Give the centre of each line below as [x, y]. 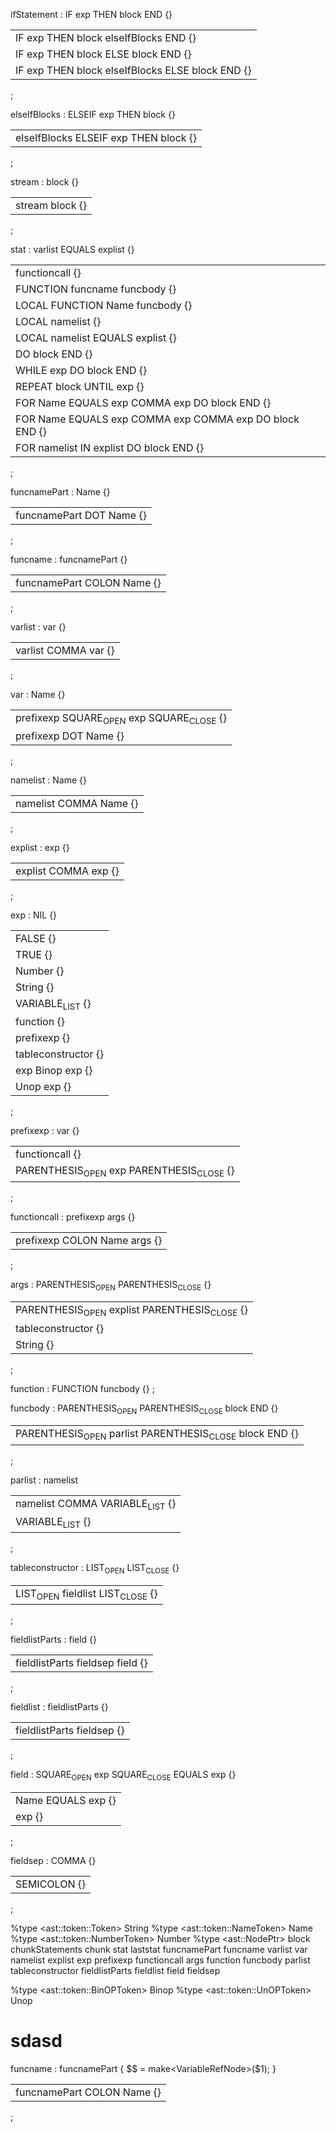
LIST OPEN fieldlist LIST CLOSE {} [86, 1594]
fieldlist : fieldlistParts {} [59, 1706]
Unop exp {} [43, 1087]
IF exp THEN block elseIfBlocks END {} [106, 37]
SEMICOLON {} [51, 1884]
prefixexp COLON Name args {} [89, 1240]
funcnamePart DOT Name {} [81, 515]
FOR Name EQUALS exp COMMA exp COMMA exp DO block [157, 419]
